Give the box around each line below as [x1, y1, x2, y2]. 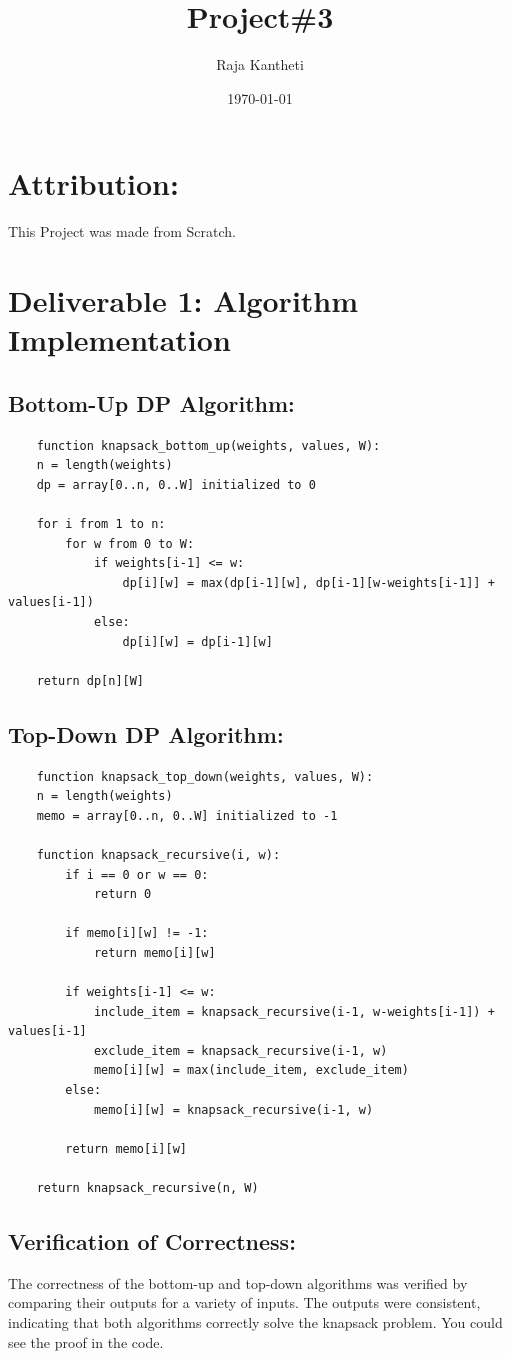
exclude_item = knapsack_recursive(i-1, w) [93, 1043, 388, 1058]
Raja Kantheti [216, 54, 304, 75]
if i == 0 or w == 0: [65, 867, 209, 882]
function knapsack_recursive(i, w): [36, 847, 281, 862]
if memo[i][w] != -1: [65, 926, 209, 941]
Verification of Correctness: [8, 1225, 296, 1256]
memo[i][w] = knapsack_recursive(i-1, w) [93, 1102, 374, 1117]
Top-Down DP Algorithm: [8, 718, 284, 749]
